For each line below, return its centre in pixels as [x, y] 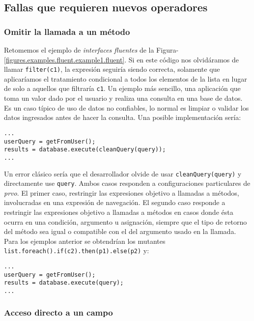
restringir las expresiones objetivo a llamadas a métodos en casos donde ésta [119, 212]
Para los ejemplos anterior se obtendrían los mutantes [85, 241]
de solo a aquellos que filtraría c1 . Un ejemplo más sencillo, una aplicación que [122, 88]
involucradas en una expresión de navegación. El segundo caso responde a [115, 202]
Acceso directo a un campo [58, 312]
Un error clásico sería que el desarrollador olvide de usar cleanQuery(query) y [123, 173]
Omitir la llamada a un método [67, 31]
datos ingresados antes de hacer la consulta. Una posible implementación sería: [123, 117]
